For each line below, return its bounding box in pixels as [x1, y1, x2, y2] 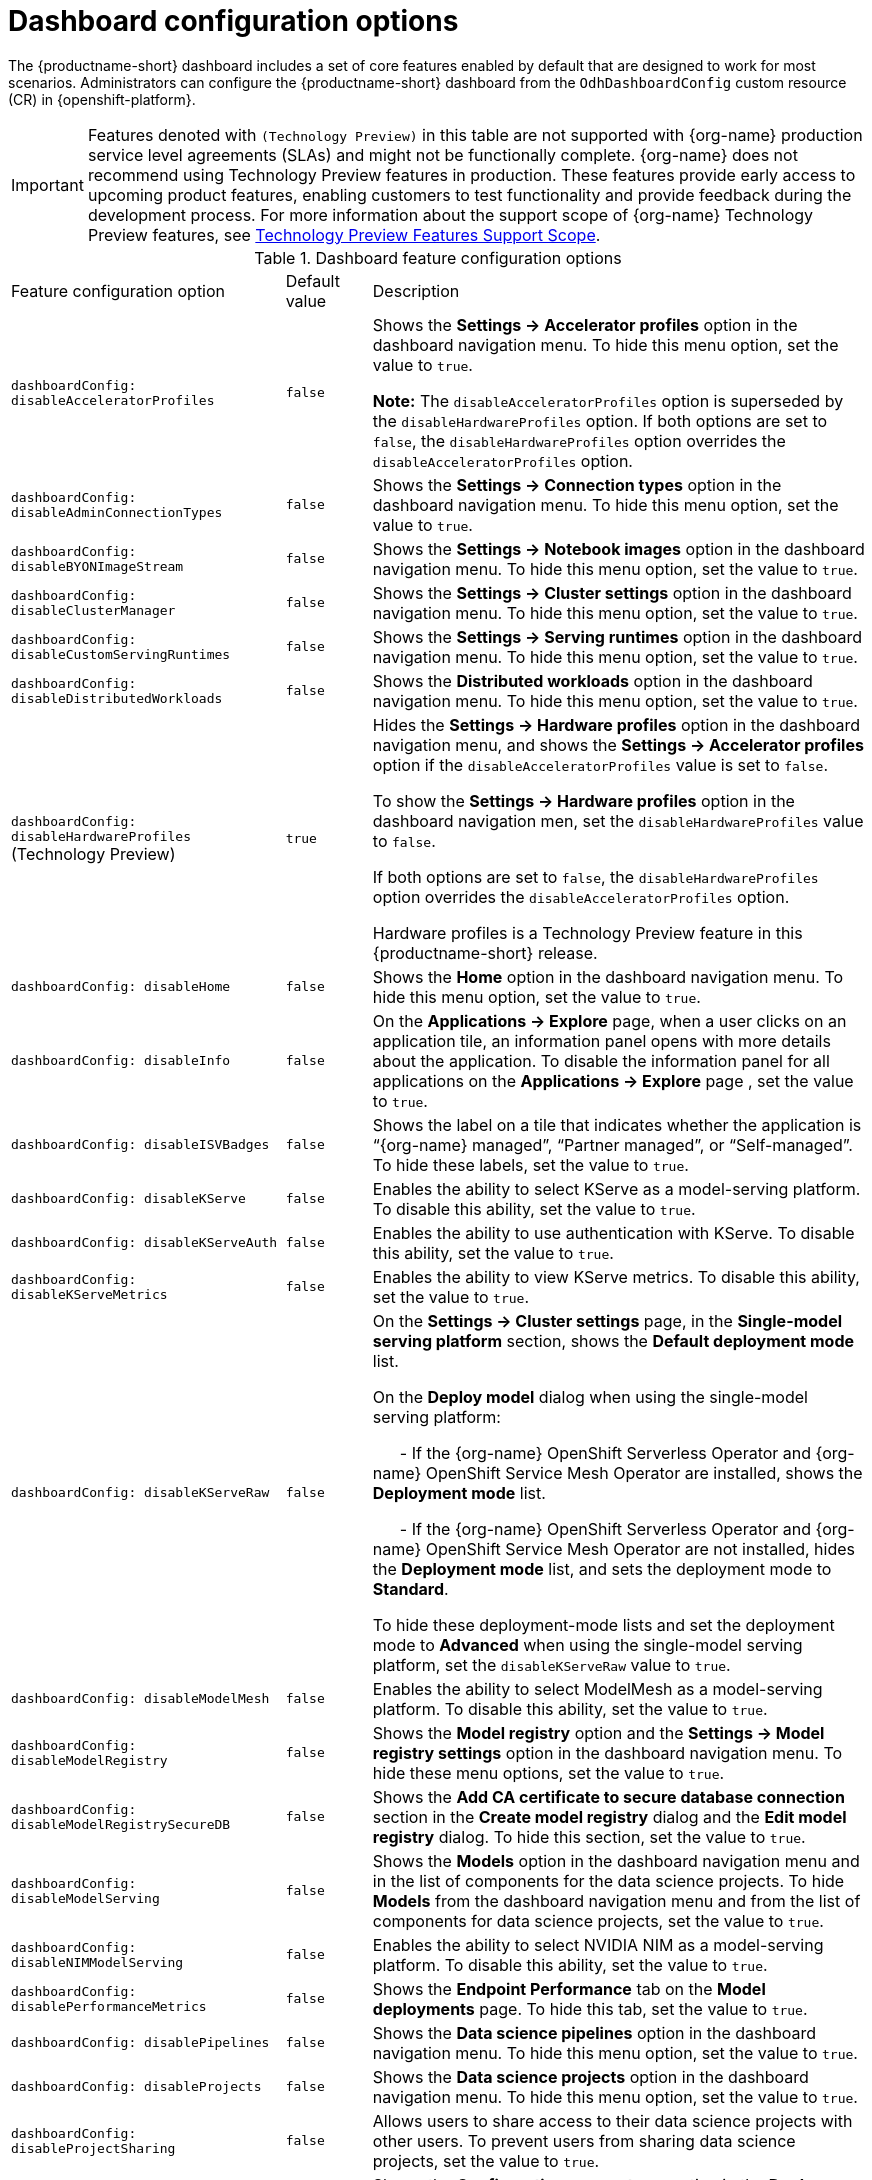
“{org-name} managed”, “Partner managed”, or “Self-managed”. [372, 1134, 853, 1155]
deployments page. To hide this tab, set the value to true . [372, 1998, 808, 2019]
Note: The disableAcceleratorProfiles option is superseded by [372, 390, 844, 411]
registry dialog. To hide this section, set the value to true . [372, 1826, 806, 1847]
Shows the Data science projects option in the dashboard [372, 2066, 809, 2087]
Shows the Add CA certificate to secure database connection [372, 1786, 845, 1807]
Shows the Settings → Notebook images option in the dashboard [372, 538, 865, 559]
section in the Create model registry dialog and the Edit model [372, 1806, 847, 1827]
